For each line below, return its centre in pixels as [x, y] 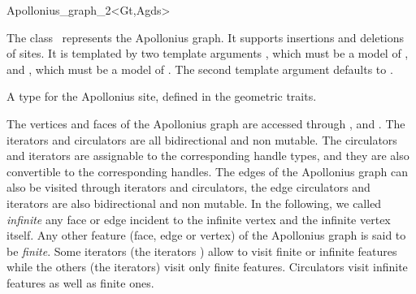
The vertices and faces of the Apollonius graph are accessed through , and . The [206, 123]
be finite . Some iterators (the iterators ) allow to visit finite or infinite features [202, 251]
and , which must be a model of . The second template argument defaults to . [200, 69]
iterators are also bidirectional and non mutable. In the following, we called [194, 203]
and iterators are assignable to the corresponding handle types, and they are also [208, 156]
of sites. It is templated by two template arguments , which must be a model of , [208, 53]
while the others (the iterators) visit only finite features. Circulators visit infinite [207, 267]
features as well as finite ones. [80, 282]
